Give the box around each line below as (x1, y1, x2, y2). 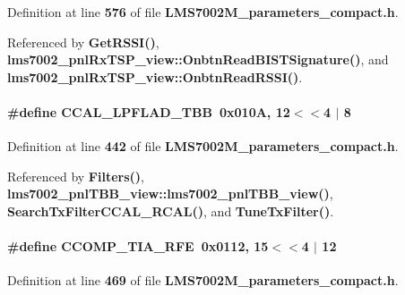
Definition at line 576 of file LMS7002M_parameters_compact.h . (7, 3, 399, 21)
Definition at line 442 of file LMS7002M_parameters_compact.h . (7, 137, 399, 156)
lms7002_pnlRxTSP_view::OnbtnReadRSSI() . (7, 67, 303, 86)
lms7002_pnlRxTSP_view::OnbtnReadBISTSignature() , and (7, 50, 389, 69)
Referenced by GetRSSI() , (7, 32, 159, 51)
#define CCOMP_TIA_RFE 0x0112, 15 (7, 237, 269, 256)
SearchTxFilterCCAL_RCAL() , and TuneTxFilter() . (7, 201, 334, 220)
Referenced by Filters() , (7, 166, 144, 185)
